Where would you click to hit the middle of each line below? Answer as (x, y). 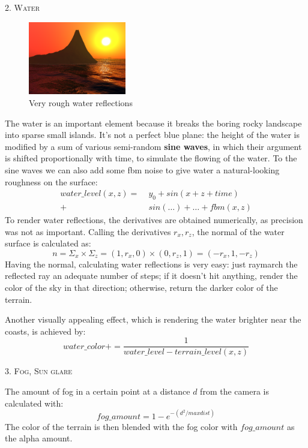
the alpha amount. (39, 438)
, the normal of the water (238, 231)
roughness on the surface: (51, 181)
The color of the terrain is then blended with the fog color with (121, 426)
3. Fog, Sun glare (39, 371)
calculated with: (34, 403)
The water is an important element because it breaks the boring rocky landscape (153, 123)
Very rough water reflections (81, 103)
